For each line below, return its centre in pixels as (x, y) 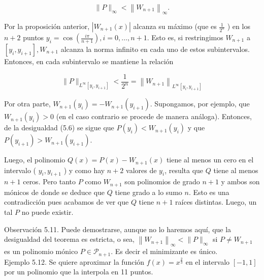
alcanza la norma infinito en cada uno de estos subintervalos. (155, 49)
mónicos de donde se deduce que (55, 192)
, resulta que (184, 170)
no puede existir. (47, 212)
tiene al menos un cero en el (210, 160)
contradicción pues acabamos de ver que (67, 202)
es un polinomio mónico (41, 251)
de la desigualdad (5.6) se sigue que (59, 128)
